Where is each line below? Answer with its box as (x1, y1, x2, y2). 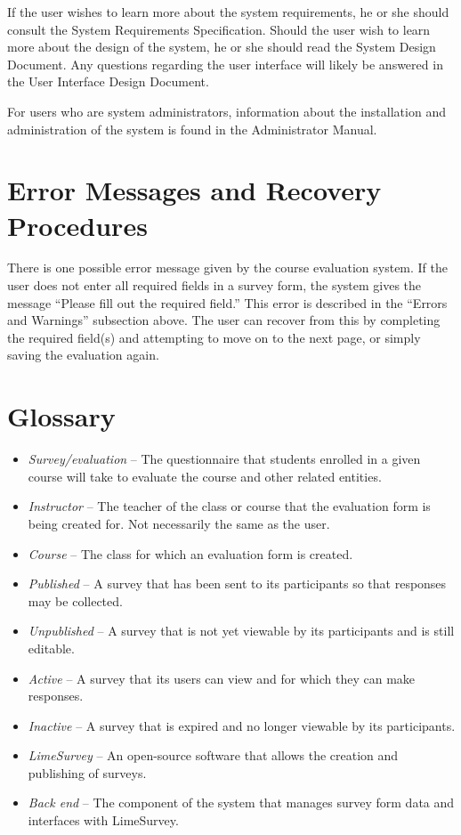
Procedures (7, 207, 148, 243)
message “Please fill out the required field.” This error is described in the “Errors (7, 293, 448, 312)
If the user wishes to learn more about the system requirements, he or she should (7, 3, 449, 20)
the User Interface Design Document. (7, 72, 209, 91)
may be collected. (28, 591, 123, 610)
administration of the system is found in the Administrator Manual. (7, 119, 377, 138)
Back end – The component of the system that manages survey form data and (28, 793, 455, 812)
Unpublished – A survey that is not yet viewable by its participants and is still (28, 621, 455, 640)
